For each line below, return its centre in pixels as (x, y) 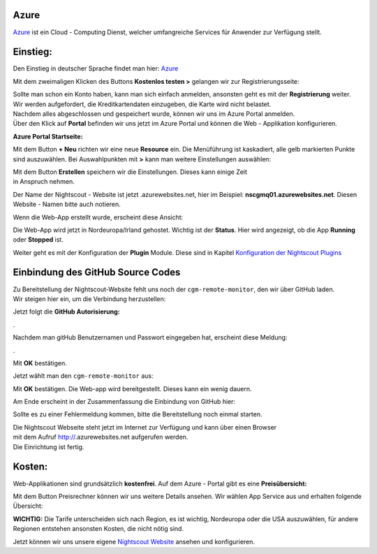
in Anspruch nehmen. (44, 182)
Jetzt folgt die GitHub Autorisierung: (66, 312)
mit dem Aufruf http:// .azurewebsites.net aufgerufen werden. (101, 437)
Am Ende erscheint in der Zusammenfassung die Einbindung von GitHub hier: (124, 402)
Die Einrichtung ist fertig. (49, 446)
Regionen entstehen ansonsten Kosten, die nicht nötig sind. (98, 529)
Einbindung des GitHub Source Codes (97, 272)
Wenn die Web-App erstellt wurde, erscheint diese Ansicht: (98, 217)
